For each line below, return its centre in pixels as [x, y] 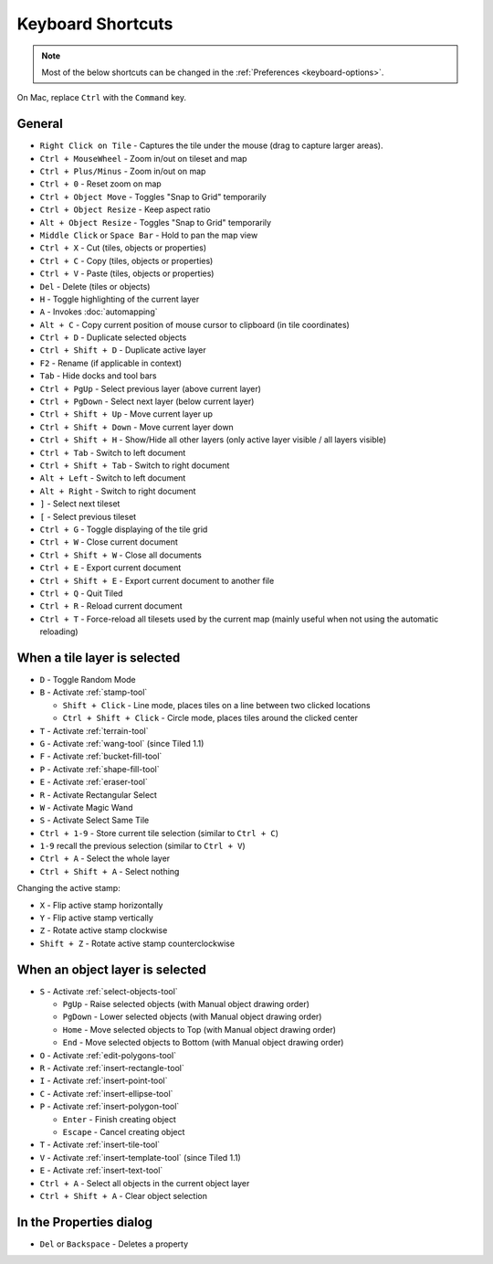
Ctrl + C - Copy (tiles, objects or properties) [126, 260]
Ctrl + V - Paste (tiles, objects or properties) [127, 273]
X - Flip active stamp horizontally [101, 905]
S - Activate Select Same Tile [94, 820]
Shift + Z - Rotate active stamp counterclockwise [137, 943]
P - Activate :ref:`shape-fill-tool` [100, 769]
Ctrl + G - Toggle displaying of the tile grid [124, 529]
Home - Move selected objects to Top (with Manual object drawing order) [199, 1029]
